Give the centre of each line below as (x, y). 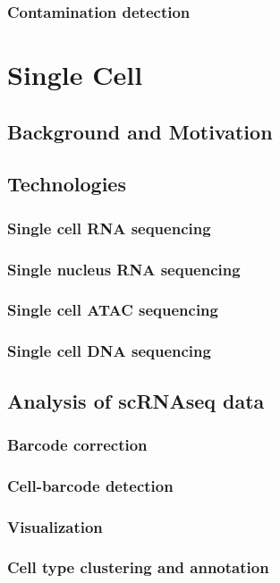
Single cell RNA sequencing (109, 228)
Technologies (67, 184)
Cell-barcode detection (90, 485)
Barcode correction (77, 444)
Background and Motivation (140, 131)
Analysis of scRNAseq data (136, 400)
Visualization (55, 526)
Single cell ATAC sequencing (113, 310)
